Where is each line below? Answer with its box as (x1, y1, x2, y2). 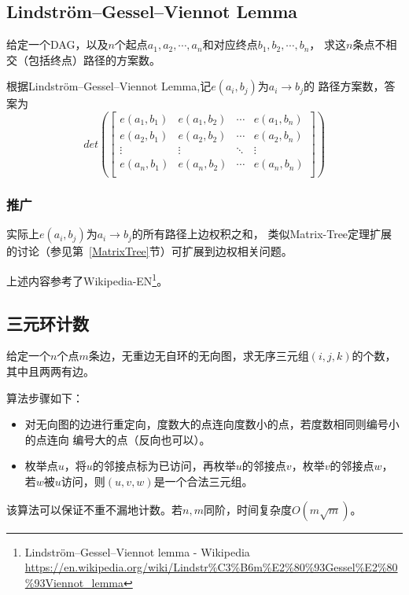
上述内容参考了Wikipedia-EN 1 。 (6, 270, 168, 288)
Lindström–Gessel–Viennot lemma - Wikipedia (24, 543, 250, 560)
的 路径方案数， (303, 78, 385, 94)
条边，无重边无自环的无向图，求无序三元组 (88, 347, 309, 364)
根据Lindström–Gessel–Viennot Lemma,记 (6, 78, 212, 94)
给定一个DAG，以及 (6, 36, 109, 53)
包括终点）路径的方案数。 (28, 51, 160, 68)
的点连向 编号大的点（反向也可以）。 (24, 431, 211, 447)
